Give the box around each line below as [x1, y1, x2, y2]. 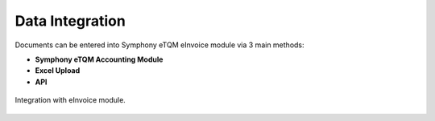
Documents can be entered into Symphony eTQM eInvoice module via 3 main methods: [14, 40, 305, 50]
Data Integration [14, 12, 126, 30]
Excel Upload [35, 66, 81, 75]
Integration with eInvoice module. [14, 95, 126, 105]
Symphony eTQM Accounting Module [35, 54, 164, 64]
